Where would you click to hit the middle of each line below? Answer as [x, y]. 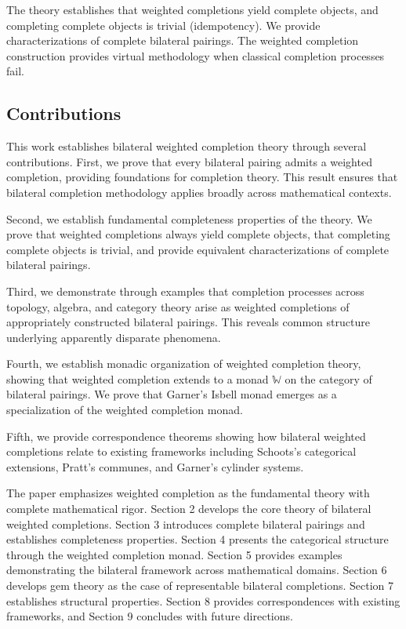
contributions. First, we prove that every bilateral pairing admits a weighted [189, 161]
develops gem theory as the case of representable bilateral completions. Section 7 [200, 585]
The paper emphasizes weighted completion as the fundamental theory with [188, 493]
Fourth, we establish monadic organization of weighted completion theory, [184, 364]
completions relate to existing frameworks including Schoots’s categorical [181, 451]
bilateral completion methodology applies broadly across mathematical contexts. [199, 192]
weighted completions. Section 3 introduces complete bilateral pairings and [186, 524]
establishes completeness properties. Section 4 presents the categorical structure [198, 539]
